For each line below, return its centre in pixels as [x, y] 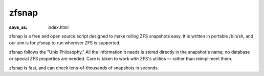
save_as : [18, 27]
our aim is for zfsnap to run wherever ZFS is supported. [65, 43]
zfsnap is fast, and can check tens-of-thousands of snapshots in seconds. [84, 68]
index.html [58, 27]
